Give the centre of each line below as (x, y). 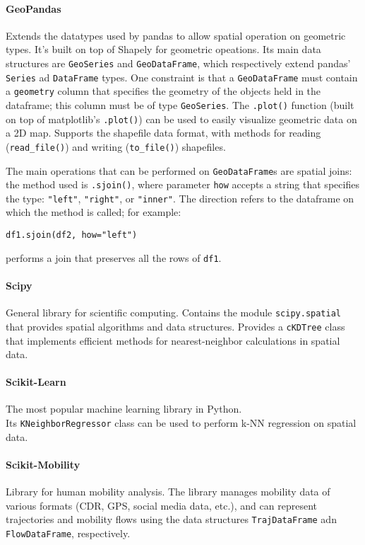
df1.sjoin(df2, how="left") (72, 235)
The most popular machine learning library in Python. (124, 409)
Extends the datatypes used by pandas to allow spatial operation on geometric (176, 35)
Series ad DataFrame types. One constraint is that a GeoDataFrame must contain (182, 77)
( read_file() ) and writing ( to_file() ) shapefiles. (116, 146)
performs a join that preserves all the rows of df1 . (114, 257)
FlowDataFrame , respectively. (68, 533)
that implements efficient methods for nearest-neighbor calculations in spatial (173, 340)
